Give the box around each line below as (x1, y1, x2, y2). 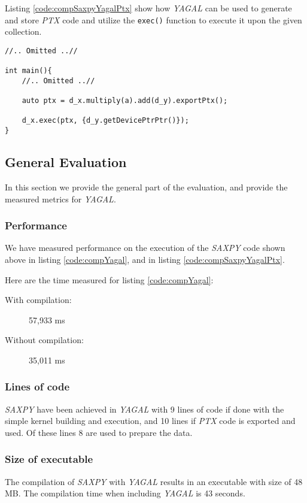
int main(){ (5, 66, 52, 75)
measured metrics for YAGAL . (5, 192, 116, 205)
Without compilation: (5, 334, 84, 346)
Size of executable (5, 452, 93, 466)
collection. (5, 25, 42, 38)
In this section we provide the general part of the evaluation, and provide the (5, 180, 288, 193)
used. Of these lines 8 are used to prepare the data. (5, 426, 193, 438)
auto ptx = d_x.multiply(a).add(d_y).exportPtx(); (22, 96, 228, 105)
